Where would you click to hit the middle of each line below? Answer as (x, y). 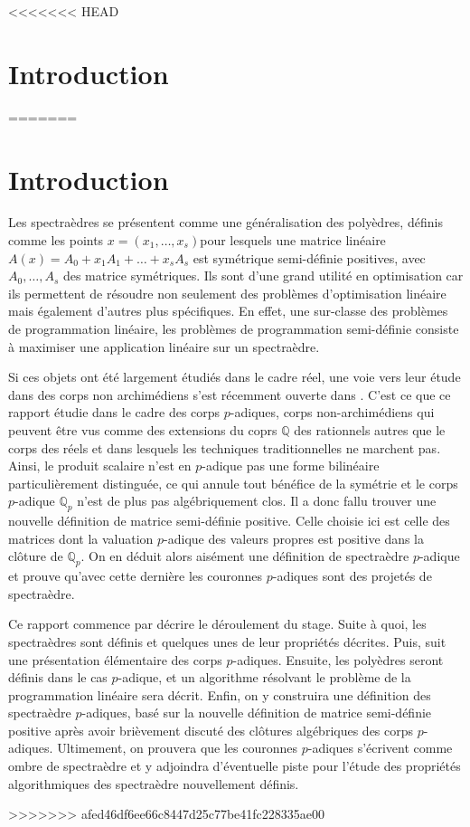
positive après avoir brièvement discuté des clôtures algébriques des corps (211, 730)
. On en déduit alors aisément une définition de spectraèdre (245, 556)
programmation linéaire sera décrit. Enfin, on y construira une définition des (220, 694)
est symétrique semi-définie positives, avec (309, 257)
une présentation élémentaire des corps (115, 659)
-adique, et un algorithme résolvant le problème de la (264, 677)
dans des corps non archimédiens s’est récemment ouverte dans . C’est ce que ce (230, 394)
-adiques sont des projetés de (352, 576)
